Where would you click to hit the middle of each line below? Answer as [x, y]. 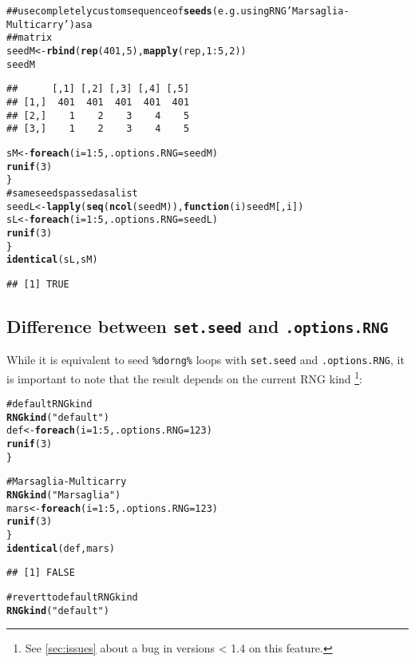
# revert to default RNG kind [72, 598]
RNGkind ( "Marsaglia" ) [64, 496]
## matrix [30, 38]
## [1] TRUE [38, 284]
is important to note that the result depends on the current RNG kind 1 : [185, 377]
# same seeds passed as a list [72, 193]
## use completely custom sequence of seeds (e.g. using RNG [146, 11]
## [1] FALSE [41, 573]
